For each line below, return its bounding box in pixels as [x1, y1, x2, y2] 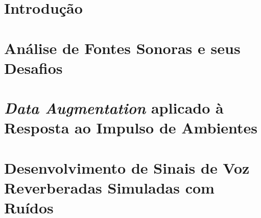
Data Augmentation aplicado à [4, 97, 224, 119]
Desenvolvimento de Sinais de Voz [4, 157, 250, 178]
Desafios [4, 57, 63, 78]
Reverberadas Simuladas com [4, 177, 215, 198]
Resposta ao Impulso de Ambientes [4, 117, 258, 138]
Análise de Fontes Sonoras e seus [4, 37, 241, 58]
